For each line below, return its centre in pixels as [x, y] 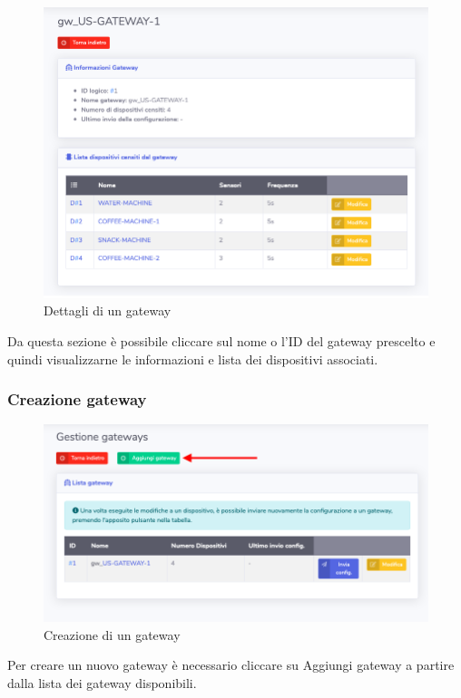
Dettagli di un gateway [108, 310]
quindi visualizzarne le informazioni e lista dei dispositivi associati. [193, 359]
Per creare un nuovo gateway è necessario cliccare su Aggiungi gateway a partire [231, 665]
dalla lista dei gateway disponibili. [102, 683]
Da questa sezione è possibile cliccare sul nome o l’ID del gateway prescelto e [221, 340]
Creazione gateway [77, 399]
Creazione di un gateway [112, 634]
